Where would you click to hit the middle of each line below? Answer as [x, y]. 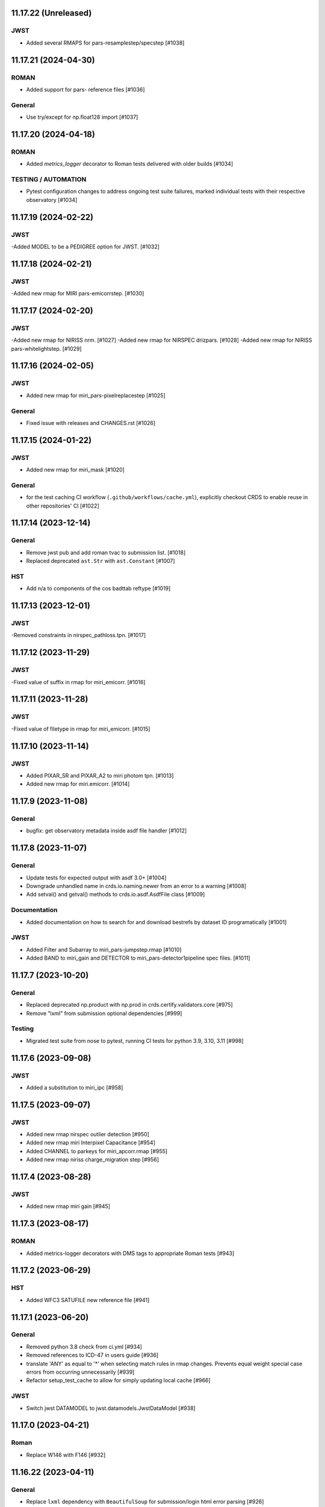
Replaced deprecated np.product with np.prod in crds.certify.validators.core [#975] [129, 1005]
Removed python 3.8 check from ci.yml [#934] [84, 1347]
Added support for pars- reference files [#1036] [85, 89]
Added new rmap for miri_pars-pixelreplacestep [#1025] [96, 395]
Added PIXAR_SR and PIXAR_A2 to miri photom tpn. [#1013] [100, 775]
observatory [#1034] [52, 200]
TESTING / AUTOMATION [49, 179]
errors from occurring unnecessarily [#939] [80, 1372]
